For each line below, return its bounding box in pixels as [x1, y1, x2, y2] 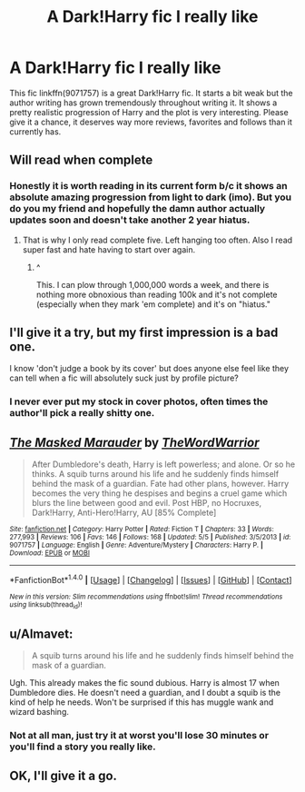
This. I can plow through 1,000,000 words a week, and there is [35, 279, 270, 290]
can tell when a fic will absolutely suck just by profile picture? [9, 372, 239, 383]
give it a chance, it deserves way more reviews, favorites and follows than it [9, 116, 293, 127]
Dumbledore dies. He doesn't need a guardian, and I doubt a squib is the [9, 687, 281, 698]
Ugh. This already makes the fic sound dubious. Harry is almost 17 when [9, 677, 280, 688]
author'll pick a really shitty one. [9, 407, 155, 420]
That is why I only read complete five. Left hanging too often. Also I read [22, 234, 293, 245]
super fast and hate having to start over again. [22, 243, 196, 255]
